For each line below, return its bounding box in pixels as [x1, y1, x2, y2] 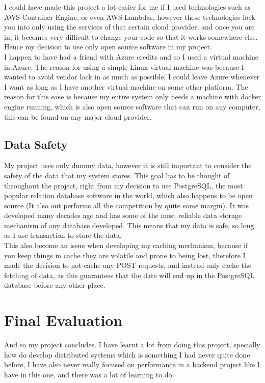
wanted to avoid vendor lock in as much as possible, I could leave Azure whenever [4, 71, 260, 82]
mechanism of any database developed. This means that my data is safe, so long [4, 220, 254, 230]
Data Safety [4, 136, 68, 152]
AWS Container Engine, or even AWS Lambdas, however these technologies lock [4, 11, 255, 22]
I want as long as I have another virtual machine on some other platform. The [4, 81, 248, 92]
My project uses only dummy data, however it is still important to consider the [4, 160, 252, 171]
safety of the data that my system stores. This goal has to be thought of [4, 170, 230, 180]
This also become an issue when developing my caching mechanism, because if [4, 240, 248, 251]
